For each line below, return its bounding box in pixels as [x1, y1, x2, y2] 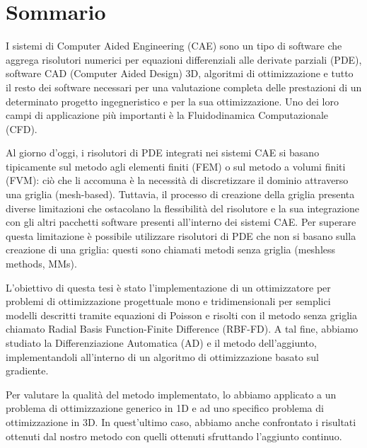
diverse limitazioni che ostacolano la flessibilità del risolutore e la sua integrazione [6, 200, 359, 215]
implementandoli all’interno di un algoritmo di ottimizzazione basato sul [6, 349, 319, 364]
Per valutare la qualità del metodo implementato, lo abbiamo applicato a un [6, 386, 337, 401]
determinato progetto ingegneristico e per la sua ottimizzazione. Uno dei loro [6, 93, 339, 108]
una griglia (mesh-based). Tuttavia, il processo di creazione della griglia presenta [6, 187, 355, 202]
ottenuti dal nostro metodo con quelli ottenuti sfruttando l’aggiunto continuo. [6, 428, 342, 443]
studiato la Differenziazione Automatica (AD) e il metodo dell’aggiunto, [6, 335, 317, 350]
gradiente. [6, 363, 49, 378]
